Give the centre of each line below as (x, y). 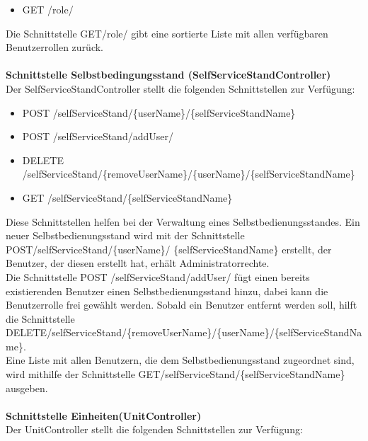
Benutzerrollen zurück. (54, 47)
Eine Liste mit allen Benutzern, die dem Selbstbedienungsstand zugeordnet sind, (180, 360)
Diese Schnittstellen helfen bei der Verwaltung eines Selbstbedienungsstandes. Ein (183, 221)
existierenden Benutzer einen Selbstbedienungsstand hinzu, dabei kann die (167, 291)
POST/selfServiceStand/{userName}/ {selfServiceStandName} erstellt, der (169, 249)
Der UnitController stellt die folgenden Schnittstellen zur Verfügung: (154, 429)
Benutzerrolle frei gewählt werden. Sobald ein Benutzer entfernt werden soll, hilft (182, 305)
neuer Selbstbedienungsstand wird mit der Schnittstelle (125, 235)
